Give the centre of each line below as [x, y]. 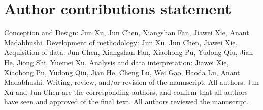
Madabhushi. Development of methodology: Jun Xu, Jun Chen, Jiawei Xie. [121, 42]
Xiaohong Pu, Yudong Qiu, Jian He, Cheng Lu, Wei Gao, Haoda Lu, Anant [122, 72]
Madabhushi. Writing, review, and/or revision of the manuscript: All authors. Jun [132, 82]
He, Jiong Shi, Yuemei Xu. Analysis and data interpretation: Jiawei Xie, [117, 62]
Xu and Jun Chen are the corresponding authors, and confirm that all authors [126, 92]
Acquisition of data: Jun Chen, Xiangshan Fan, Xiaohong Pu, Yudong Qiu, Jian [129, 52]
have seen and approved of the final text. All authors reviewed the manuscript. [126, 102]
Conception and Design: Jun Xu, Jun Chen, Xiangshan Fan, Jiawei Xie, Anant [127, 33]
